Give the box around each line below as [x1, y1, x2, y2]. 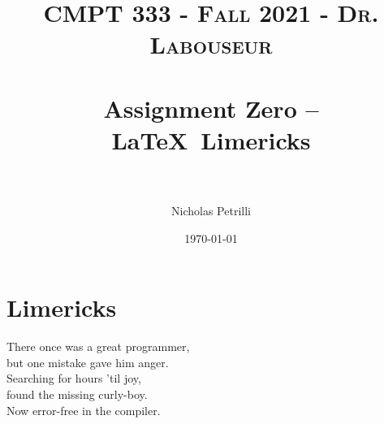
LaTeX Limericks [111, 123, 311, 156]
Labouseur [149, 28, 273, 61]
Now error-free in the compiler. [6, 401, 161, 418]
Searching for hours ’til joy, [6, 370, 141, 387]
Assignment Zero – [103, 91, 319, 124]
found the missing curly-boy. [6, 385, 148, 402]
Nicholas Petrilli [171, 202, 251, 219]
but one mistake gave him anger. [6, 353, 169, 370]
